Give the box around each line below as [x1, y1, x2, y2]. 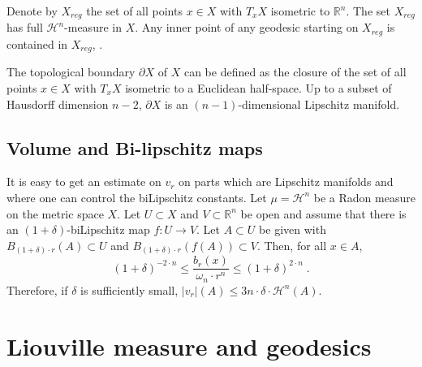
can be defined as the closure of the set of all [183, 63, 407, 80]
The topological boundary [6, 63, 136, 80]
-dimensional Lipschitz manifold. [238, 95, 400, 112]
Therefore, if [6, 281, 68, 298]
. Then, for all [256, 236, 327, 253]
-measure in [64, 19, 122, 36]
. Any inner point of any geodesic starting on [135, 19, 359, 36]
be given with [259, 221, 326, 238]
